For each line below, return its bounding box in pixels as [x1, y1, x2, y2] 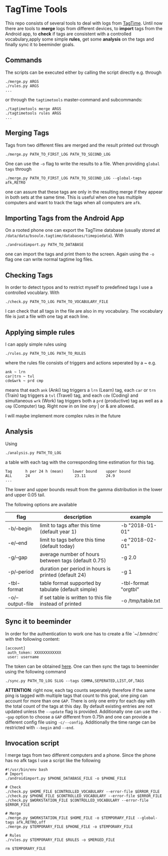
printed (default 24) [39, 571, 86, 578]
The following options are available [5, 501, 77, 507]
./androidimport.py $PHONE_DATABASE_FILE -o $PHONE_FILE [5, 776, 126, 781]
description [63, 513, 92, 520]
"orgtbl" [120, 586, 139, 593]
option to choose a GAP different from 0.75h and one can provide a [15, 714, 151, 720]
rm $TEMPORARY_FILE [5, 846, 46, 851]
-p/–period [7, 568, 34, 575]
